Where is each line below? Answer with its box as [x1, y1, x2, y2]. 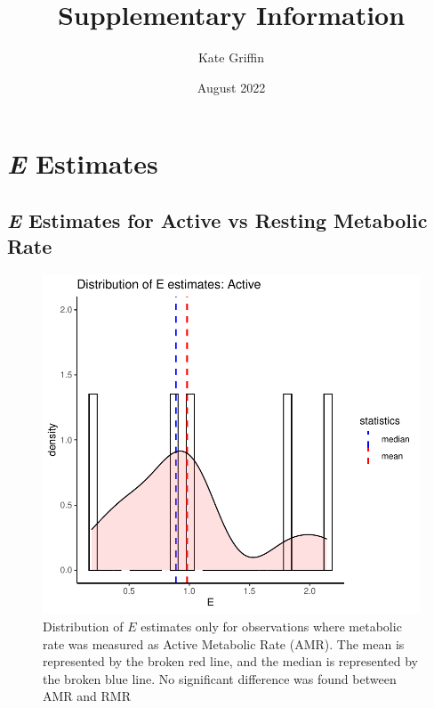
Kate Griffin [197, 48, 265, 67]
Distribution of [43, 617, 124, 635]
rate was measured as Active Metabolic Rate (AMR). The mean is [43, 634, 405, 653]
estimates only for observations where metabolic [141, 617, 402, 635]
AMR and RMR [43, 687, 131, 705]
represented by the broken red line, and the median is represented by [43, 652, 419, 671]
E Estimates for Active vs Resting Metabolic [7, 206, 428, 233]
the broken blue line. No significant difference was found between [43, 669, 397, 688]
